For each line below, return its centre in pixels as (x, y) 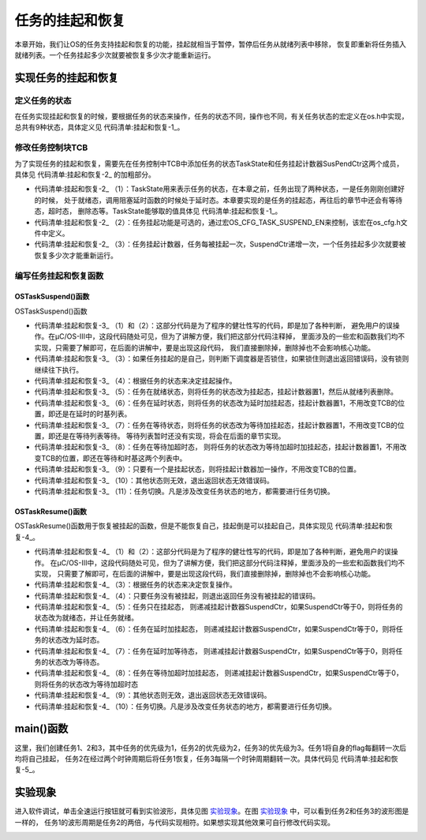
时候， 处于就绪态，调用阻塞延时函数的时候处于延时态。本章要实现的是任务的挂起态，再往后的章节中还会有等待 (221, 200)
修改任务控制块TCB (51, 148)
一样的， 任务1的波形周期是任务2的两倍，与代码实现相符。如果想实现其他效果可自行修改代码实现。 (175, 822)
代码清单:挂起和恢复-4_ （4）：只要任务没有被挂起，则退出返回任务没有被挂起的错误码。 (177, 595)
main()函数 (41, 729)
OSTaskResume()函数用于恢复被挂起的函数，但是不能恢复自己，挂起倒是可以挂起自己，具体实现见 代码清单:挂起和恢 (204, 526)
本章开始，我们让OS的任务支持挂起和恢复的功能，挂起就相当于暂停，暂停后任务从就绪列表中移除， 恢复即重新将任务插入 (210, 44)
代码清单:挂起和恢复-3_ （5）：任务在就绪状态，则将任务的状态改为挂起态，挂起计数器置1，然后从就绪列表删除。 (216, 392)
